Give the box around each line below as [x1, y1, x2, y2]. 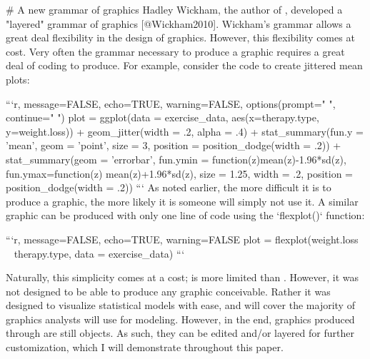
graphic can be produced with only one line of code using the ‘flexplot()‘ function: [6, 208, 365, 223]
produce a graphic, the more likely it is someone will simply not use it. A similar [6, 193, 359, 208]
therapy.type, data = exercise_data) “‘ [14, 246, 185, 261]
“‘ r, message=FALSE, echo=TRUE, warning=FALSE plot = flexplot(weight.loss [6, 231, 359, 246]
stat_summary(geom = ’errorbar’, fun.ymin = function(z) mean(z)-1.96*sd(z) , [6, 151, 346, 166]
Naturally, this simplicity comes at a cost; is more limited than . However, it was [6, 270, 359, 285]
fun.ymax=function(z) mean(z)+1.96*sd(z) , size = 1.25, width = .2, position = [6, 166, 354, 181]
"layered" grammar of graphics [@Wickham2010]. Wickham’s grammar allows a [6, 16, 351, 31]
